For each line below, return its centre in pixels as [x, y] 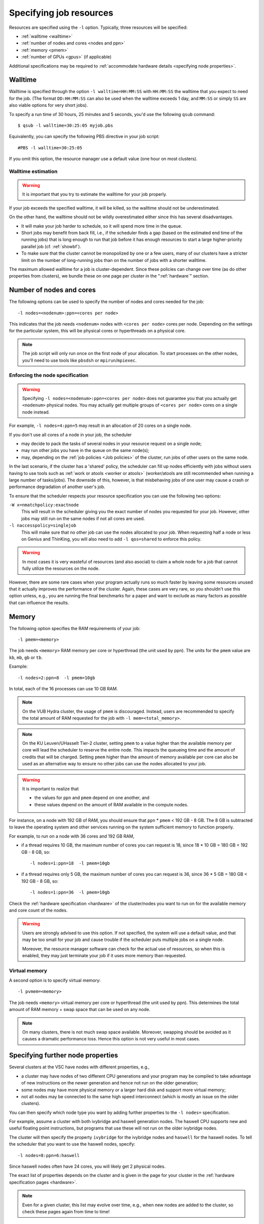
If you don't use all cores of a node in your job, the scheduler [70, 435]
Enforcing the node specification [49, 376]
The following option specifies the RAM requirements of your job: [75, 628]
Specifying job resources [61, 13]
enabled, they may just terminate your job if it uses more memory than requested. [104, 955]
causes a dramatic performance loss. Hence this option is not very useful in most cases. [111, 1039]
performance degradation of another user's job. [57, 487]
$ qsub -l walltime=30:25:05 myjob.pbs [66, 125]
